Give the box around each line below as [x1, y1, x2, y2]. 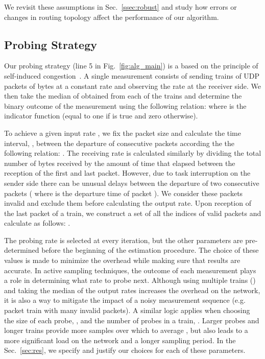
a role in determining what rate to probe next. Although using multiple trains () [4, 275, 256, 285]
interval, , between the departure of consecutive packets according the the [4, 137, 234, 148]
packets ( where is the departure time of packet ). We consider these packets [4, 187, 243, 198]
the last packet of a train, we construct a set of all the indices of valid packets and [4, 207, 261, 218]
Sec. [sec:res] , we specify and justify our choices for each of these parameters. [4, 345, 246, 355]
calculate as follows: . [4, 218, 70, 228]
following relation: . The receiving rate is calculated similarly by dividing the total [4, 148, 261, 158]
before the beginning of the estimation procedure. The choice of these [41, 245, 259, 255]
